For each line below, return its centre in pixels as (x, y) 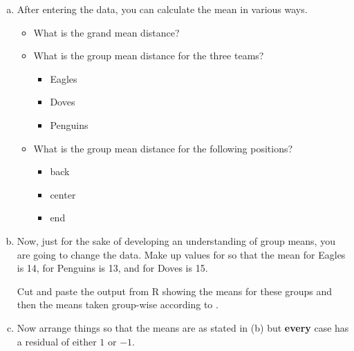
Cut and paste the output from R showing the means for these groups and (175, 291)
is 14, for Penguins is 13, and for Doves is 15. (112, 268)
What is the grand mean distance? (106, 32)
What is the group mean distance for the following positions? (163, 148)
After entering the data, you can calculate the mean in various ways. (162, 9)
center (63, 194)
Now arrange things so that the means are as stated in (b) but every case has (183, 327)
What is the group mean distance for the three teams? (149, 56)
